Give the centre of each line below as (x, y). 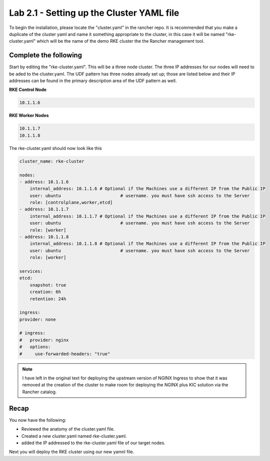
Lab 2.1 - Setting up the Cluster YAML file (94, 13)
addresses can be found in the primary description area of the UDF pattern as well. (93, 81)
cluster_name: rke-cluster (52, 161)
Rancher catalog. (40, 392)
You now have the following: (38, 420)
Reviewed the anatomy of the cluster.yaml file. (68, 429)
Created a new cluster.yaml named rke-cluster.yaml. (74, 436)
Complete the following (45, 55)
